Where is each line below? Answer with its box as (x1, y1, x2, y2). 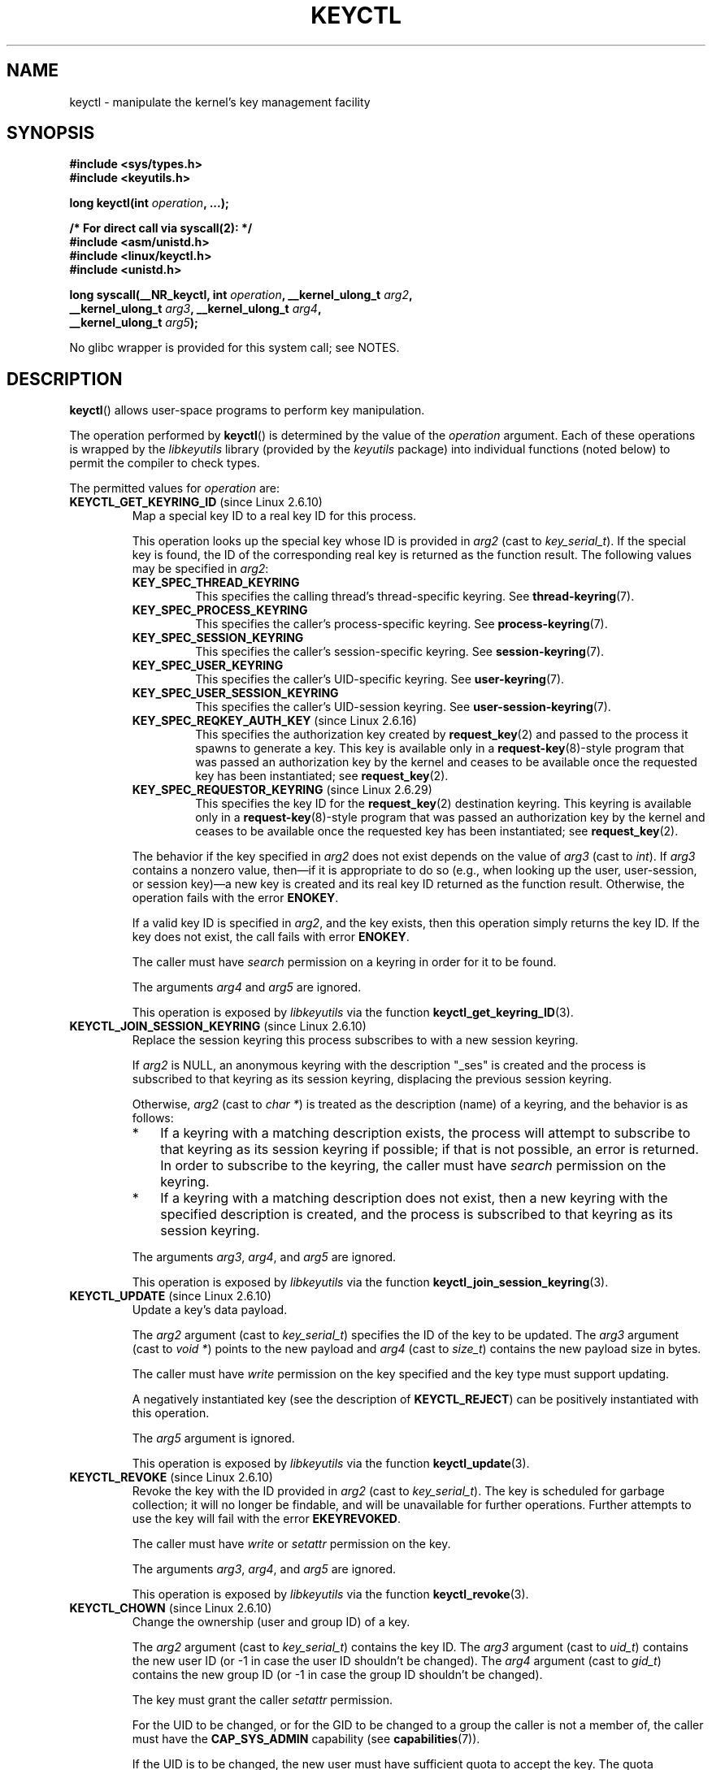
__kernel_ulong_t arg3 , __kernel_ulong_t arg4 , (69, 302, 322, 316)
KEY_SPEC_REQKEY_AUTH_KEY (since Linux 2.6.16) (132, 714, 417, 728)
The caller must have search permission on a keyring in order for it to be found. (132, 955, 557, 970)
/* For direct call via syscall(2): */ (69, 221, 253, 236)
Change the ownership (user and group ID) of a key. (132, 1615, 410, 1629)
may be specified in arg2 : (132, 562, 269, 576)
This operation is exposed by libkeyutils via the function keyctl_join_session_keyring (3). (132, 1275, 609, 1290)
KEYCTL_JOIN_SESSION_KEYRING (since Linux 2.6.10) (69, 1019, 367, 1034)
